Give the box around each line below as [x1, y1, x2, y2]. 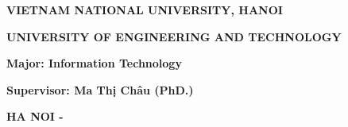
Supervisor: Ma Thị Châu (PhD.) [6, 81, 194, 98]
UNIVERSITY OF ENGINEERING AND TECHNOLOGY [6, 28, 342, 44]
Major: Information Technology [6, 55, 182, 71]
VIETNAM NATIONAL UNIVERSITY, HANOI [6, 2, 283, 17]
